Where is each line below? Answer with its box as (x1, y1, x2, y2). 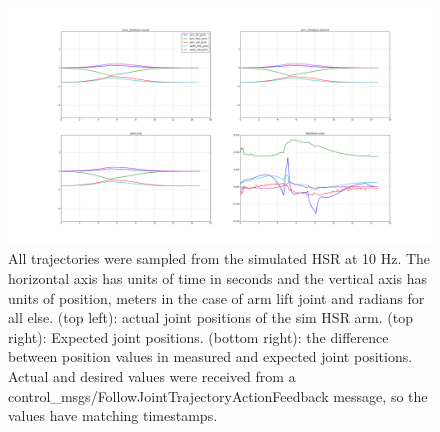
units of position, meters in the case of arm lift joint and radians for (8, 287, 425, 308)
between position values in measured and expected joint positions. (8, 346, 413, 367)
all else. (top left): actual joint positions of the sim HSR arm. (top (8, 307, 413, 328)
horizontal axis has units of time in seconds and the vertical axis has (8, 268, 428, 289)
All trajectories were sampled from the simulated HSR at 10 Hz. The (8, 248, 431, 269)
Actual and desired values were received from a (8, 366, 296, 386)
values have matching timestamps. (8, 405, 218, 426)
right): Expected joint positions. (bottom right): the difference (8, 326, 389, 347)
